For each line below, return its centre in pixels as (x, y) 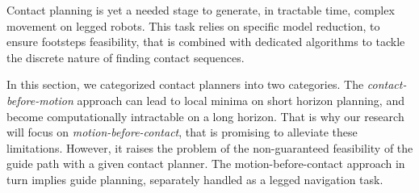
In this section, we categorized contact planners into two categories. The (185, 84)
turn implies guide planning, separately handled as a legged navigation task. (195, 179)
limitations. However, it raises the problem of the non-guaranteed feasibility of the (210, 147)
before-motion (40, 100)
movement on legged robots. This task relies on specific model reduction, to (193, 25)
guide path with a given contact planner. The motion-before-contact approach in (206, 164)
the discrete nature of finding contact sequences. (126, 57)
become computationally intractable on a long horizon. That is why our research (205, 116)
